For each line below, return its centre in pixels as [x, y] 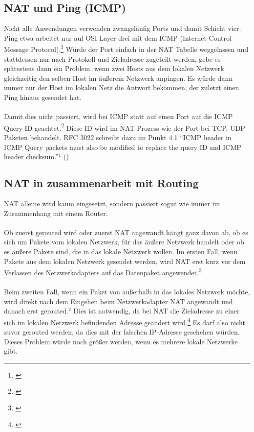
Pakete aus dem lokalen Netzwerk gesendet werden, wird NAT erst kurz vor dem [125, 261]
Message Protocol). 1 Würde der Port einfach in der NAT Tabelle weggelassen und [126, 48]
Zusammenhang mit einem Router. [56, 213]
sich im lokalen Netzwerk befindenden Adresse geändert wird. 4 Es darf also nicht [125, 321]
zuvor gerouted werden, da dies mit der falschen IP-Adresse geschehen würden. [122, 332]
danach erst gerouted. [36, 311]
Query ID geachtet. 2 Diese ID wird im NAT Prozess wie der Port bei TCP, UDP [125, 127]
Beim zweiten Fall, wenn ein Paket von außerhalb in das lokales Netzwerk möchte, [127, 292]
